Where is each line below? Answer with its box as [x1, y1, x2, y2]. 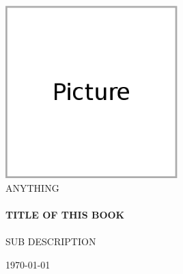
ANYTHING [5, 180, 59, 195]
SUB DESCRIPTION [5, 234, 96, 248]
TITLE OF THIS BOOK [5, 207, 125, 221]
